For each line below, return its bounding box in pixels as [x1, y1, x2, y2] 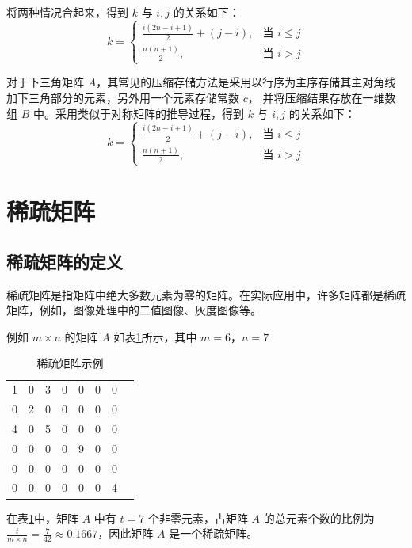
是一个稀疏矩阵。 [169, 525, 258, 542]
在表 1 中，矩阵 [6, 509, 78, 526]
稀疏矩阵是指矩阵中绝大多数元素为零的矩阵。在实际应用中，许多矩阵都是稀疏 [6, 286, 406, 303]
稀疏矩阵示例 [36, 355, 104, 371]
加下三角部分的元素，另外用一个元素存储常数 [6, 89, 239, 106]
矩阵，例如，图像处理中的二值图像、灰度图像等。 [6, 302, 261, 318]
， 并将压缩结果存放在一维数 [247, 89, 396, 106]
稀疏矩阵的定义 [6, 249, 123, 273]
